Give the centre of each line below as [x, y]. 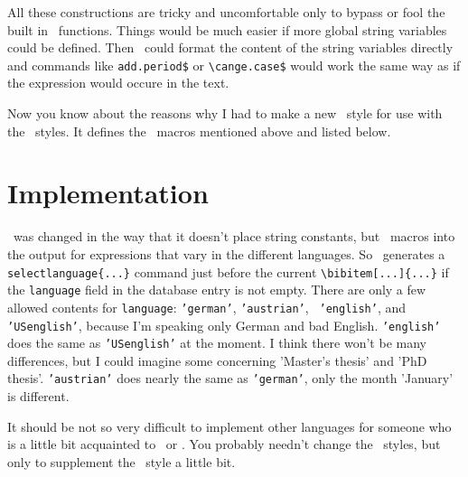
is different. [38, 396]
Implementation [108, 193]
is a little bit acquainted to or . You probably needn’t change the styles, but [224, 444]
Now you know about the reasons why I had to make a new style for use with [225, 113]
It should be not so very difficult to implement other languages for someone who [229, 426]
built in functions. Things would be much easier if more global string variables [227, 29]
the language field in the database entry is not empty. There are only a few [217, 290]
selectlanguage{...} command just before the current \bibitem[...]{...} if [228, 271]
